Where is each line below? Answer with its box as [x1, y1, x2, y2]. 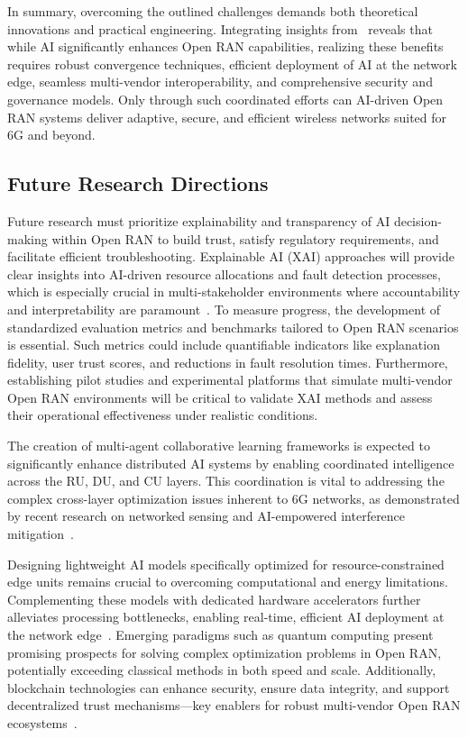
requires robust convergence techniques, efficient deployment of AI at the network [7, 54, 457, 73]
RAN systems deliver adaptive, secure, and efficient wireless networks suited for [7, 107, 447, 126]
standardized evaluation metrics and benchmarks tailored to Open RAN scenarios [7, 317, 459, 336]
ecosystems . [7, 713, 78, 732]
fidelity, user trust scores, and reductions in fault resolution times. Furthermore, [7, 352, 448, 371]
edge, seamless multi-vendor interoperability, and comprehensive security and [7, 72, 433, 91]
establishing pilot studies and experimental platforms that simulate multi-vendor [7, 370, 453, 389]
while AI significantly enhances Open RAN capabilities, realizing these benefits [7, 37, 444, 56]
